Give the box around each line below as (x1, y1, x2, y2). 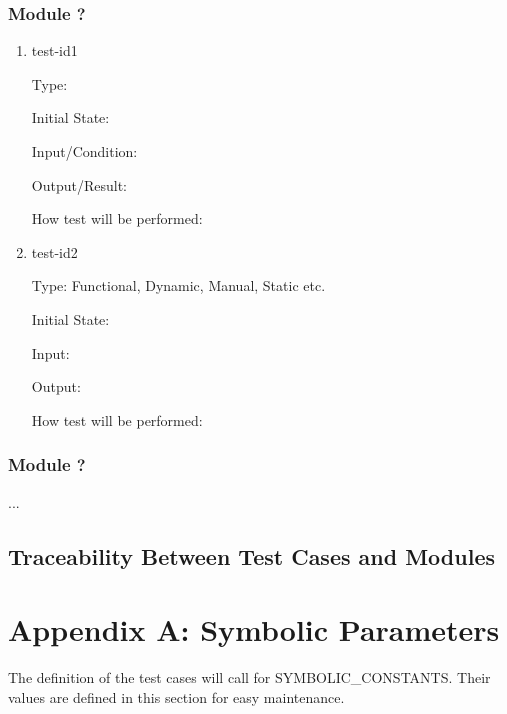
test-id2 (31, 241, 78, 262)
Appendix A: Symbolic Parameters (8, 609, 500, 650)
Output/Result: (31, 174, 127, 195)
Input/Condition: (31, 141, 138, 161)
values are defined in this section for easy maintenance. (8, 686, 345, 707)
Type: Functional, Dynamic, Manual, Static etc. (31, 275, 326, 296)
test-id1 (31, 40, 78, 61)
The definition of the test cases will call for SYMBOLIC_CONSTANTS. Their (8, 667, 491, 688)
